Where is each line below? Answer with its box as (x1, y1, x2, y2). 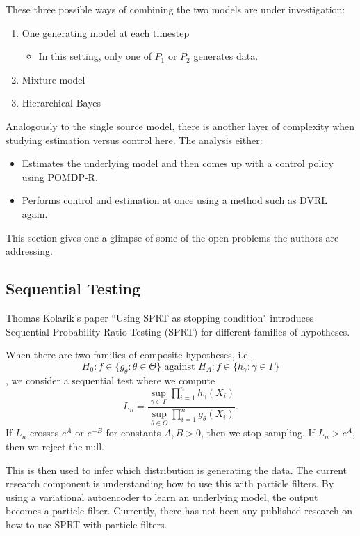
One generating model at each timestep (22, 25, 190, 40)
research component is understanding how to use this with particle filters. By (6, 476, 334, 491)
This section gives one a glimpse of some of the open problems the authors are (6, 230, 339, 244)
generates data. (193, 49, 259, 63)
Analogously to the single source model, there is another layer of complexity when (6, 118, 355, 133)
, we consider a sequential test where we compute (6, 372, 215, 387)
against (164, 361, 195, 372)
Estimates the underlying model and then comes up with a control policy (22, 156, 334, 171)
